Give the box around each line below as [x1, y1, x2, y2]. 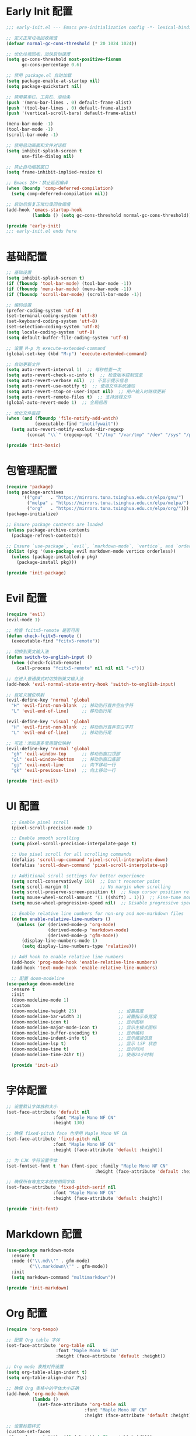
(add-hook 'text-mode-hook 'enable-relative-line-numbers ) [11, 965, 158, 971]
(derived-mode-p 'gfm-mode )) [47, 933, 118, 938]
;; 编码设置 [6, 302, 32, 308]
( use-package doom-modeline [6, 981, 75, 987]
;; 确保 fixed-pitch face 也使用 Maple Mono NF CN [6, 1131, 127, 1136]
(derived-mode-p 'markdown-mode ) [47, 927, 129, 933]
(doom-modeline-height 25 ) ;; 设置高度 [11, 1008, 144, 1014]
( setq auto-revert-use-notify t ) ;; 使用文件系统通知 [6, 383, 135, 389]
